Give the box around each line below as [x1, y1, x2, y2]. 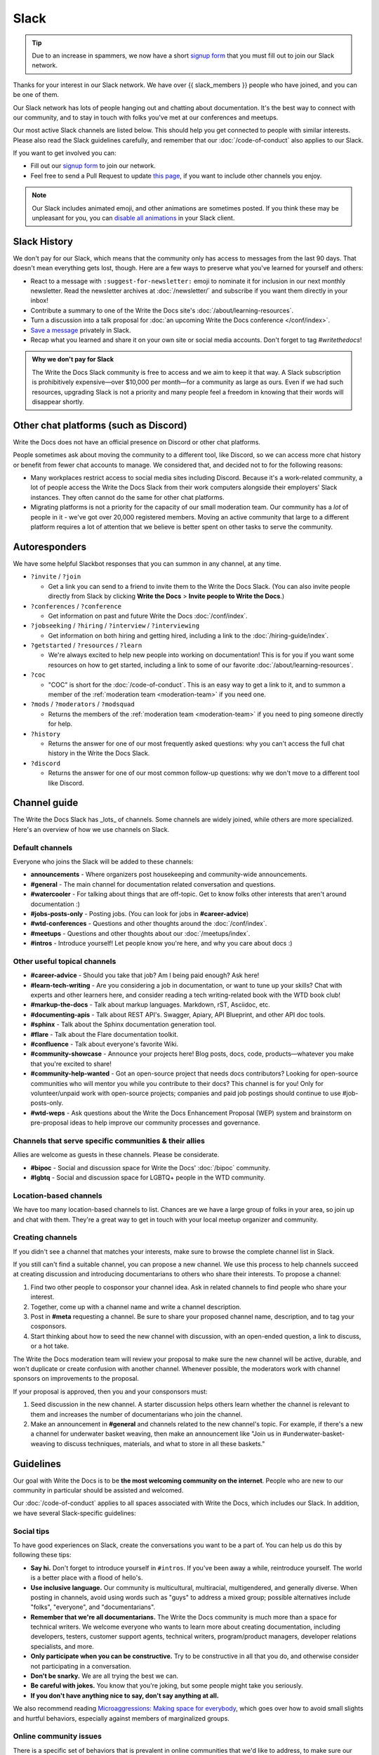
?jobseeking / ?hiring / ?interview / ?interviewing [30, 621, 200, 630]
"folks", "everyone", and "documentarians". [30, 1603, 156, 1611]
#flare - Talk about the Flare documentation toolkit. [30, 1030, 179, 1038]
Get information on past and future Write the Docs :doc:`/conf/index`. [48, 611, 248, 620]
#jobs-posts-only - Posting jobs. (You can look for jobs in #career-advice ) [30, 909, 249, 918]
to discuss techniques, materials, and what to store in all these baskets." [56, 1439, 265, 1448]
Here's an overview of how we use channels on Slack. [13, 825, 170, 833]
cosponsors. [30, 1322, 67, 1330]
